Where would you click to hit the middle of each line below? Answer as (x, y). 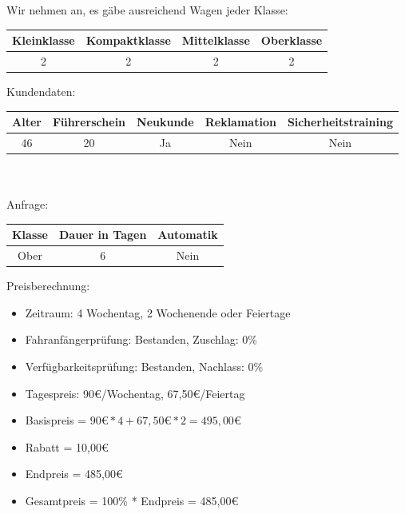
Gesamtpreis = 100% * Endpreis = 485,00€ (132, 501)
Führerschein (89, 122)
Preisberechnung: (48, 286)
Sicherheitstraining (340, 122)
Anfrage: (28, 204)
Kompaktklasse (128, 40)
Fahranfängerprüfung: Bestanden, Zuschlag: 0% (141, 339)
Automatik (188, 235)
